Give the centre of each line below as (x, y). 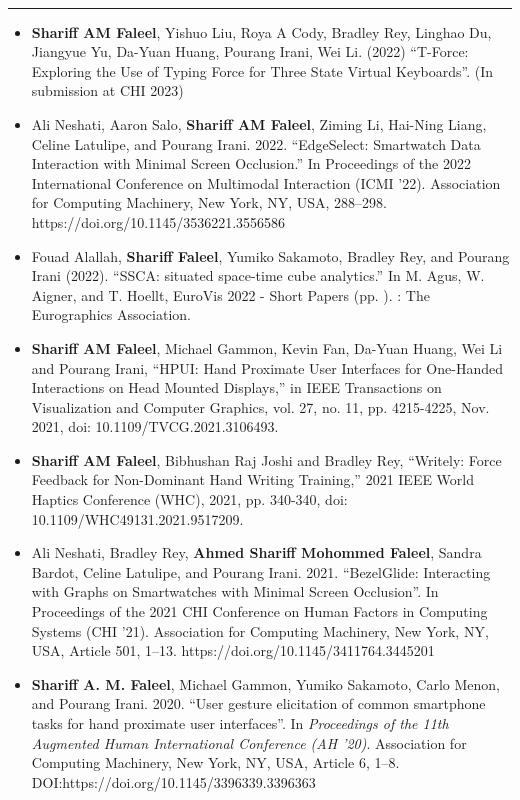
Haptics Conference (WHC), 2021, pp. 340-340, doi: (189, 499)
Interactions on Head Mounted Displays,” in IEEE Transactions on (236, 387)
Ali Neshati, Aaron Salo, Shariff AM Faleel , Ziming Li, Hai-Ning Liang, (259, 123)
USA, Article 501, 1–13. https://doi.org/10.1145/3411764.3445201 (233, 650)
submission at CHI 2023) (107, 90)
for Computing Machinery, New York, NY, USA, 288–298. (209, 202)
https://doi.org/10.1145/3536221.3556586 (158, 221)
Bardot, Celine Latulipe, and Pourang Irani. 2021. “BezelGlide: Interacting (261, 571)
